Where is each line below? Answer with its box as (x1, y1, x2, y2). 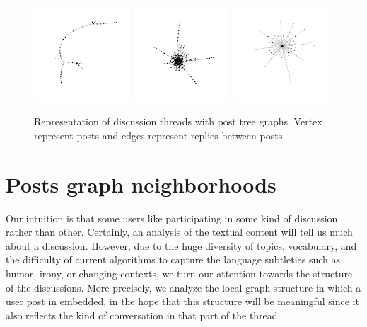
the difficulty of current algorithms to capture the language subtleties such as (6, 252, 341, 267)
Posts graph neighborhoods (6, 169, 276, 198)
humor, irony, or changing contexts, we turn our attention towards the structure (6, 265, 353, 280)
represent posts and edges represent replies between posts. (34, 127, 286, 142)
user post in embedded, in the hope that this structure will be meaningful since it (6, 294, 359, 309)
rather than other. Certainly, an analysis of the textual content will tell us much (6, 224, 353, 239)
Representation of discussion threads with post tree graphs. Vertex (34, 114, 322, 129)
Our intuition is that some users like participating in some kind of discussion (6, 210, 338, 225)
